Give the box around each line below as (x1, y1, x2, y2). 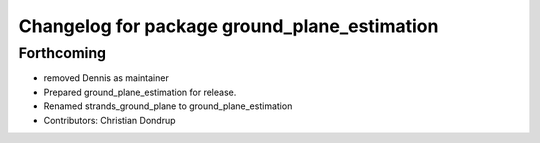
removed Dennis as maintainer (43, 72, 169, 84)
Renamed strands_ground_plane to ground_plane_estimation (43, 100, 293, 112)
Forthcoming (18, 44, 107, 62)
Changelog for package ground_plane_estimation (18, 15, 439, 37)
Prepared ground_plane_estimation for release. (43, 86, 237, 98)
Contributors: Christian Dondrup (43, 114, 176, 126)
